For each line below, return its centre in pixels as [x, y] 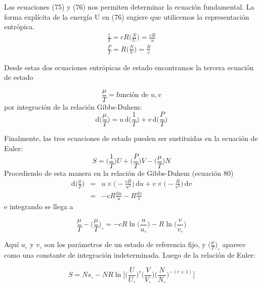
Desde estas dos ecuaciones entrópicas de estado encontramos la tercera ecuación [129, 67]
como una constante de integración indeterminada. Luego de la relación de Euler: [130, 255]
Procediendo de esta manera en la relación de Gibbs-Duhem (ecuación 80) [119, 173]
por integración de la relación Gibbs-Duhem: [73, 106]
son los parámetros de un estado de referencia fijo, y [125, 244]
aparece [234, 244]
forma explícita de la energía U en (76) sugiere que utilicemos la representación [127, 16]
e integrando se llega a [39, 206]
